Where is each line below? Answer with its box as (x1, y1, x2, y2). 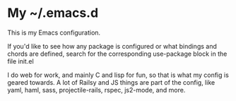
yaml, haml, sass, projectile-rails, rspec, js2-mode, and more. (7, 85, 186, 94)
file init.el (7, 57, 34, 65)
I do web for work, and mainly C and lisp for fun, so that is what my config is (7, 71, 230, 79)
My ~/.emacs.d (7, 5, 99, 21)
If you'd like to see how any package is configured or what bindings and (7, 42, 218, 50)
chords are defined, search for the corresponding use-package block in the (7, 49, 228, 58)
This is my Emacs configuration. (7, 28, 101, 37)
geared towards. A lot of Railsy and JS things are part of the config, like (7, 78, 216, 86)
